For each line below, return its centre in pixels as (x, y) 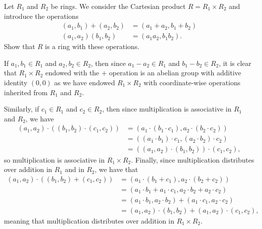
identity (16, 83)
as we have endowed (85, 83)
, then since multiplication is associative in (167, 109)
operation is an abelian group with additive (175, 73)
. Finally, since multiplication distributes (193, 159)
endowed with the (72, 73)
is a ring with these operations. (92, 46)
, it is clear (235, 63)
